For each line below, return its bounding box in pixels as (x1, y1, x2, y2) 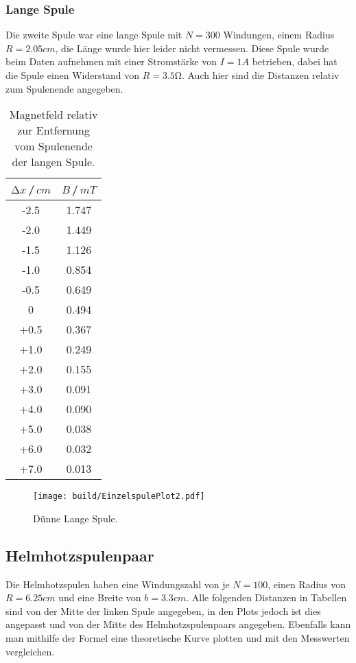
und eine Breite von (58, 590, 141, 605)
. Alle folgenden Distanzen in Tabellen (186, 590, 347, 605)
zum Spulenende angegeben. (5, 81, 123, 95)
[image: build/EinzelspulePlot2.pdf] (33, 491, 205, 502)
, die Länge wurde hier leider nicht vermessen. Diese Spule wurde (55, 40, 329, 55)
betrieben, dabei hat (252, 54, 337, 69)
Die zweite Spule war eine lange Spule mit (5, 27, 182, 42)
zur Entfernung (17, 122, 90, 139)
